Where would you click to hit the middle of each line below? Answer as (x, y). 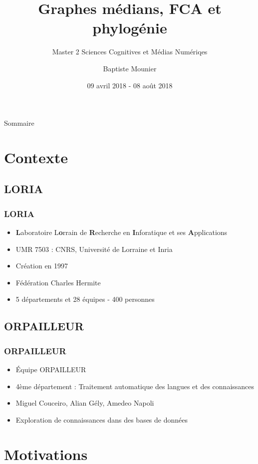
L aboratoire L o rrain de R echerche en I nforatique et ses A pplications (122, 232)
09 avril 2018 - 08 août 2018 (130, 85)
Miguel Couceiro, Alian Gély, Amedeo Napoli (85, 403)
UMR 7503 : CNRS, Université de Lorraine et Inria (94, 249)
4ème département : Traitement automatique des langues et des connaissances (135, 386)
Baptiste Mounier (130, 68)
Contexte (36, 157)
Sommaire (19, 123)
